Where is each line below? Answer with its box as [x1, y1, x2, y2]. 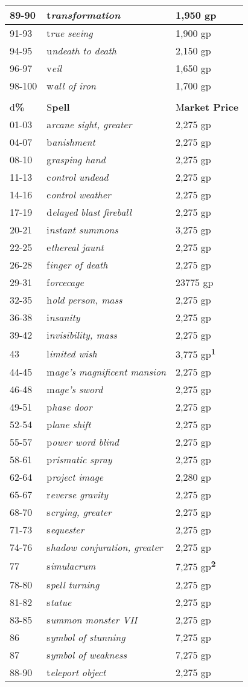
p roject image [46, 470, 104, 484]
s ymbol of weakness [46, 647, 127, 662]
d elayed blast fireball [46, 205, 132, 219]
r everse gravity [46, 487, 108, 502]
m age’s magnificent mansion [46, 365, 167, 379]
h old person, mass [46, 293, 122, 307]
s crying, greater [46, 505, 112, 519]
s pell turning [46, 577, 100, 591]
